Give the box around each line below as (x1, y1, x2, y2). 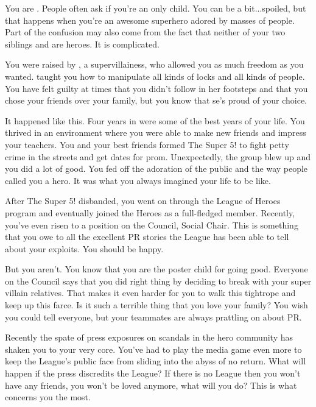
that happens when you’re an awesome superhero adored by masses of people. (5, 13, 295, 26)
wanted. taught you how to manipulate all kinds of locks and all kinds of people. (5, 69, 305, 82)
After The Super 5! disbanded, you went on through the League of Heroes (5, 194, 281, 207)
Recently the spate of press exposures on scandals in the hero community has (5, 331, 293, 344)
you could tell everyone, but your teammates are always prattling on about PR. (5, 310, 302, 323)
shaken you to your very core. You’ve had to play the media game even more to (5, 342, 302, 355)
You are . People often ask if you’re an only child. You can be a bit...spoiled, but (5, 2, 306, 14)
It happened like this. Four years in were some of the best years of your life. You (5, 114, 305, 127)
